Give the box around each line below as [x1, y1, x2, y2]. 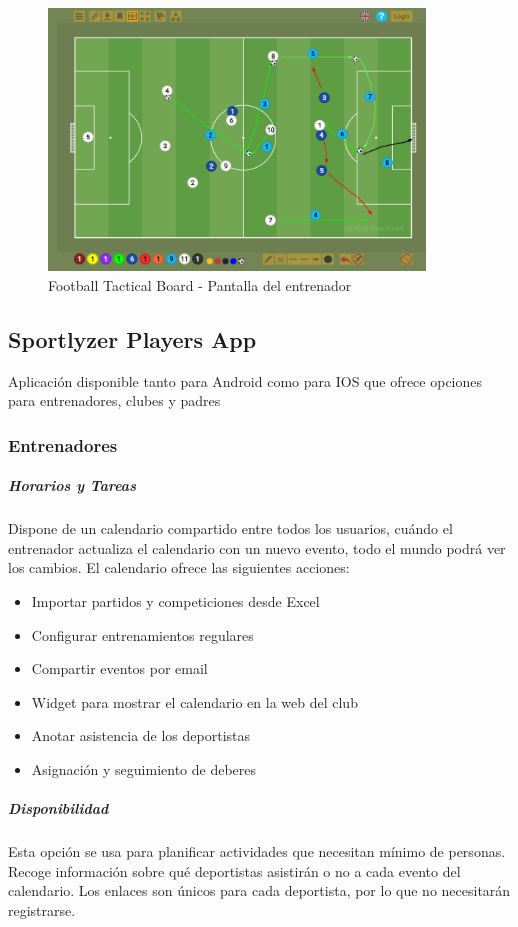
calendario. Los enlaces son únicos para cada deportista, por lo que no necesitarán [8, 880, 511, 901]
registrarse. [8, 899, 76, 920]
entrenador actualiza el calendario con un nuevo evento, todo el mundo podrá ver [8, 537, 506, 558]
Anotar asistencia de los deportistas [31, 725, 251, 746]
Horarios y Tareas [8, 475, 136, 496]
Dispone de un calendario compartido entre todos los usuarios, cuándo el [8, 518, 453, 539]
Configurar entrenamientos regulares [31, 624, 254, 645]
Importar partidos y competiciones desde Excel [31, 590, 320, 611]
